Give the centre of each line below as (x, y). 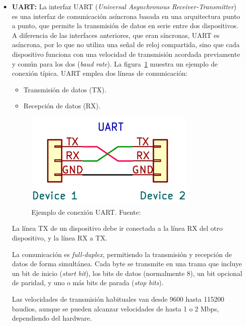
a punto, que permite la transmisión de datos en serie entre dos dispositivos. (125, 26)
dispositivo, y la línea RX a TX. (60, 238)
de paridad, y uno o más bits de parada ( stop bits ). (88, 283)
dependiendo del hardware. (52, 318)
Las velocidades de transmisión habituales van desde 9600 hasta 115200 (118, 299)
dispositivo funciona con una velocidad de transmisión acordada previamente (126, 54)
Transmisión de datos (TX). (65, 89)
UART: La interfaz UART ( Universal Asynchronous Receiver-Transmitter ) (124, 6)
